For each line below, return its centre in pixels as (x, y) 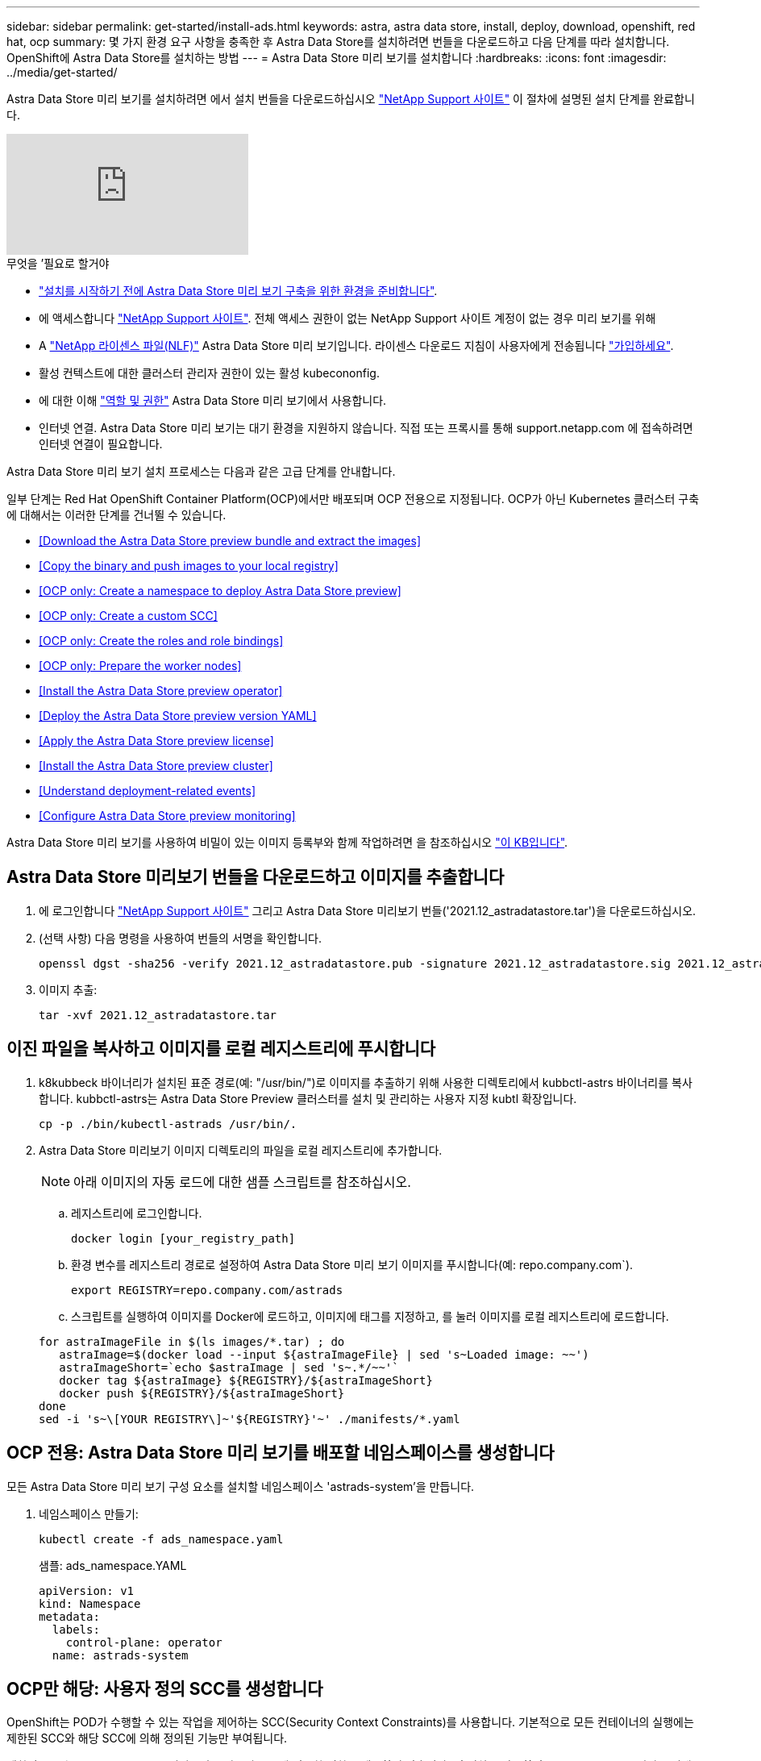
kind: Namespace (90, 1603)
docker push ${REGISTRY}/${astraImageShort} (202, 1393)
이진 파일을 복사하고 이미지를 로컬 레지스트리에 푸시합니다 (221, 1049)
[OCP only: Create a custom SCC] (128, 616)
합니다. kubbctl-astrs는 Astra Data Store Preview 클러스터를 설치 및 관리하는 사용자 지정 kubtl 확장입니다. (308, 1098)
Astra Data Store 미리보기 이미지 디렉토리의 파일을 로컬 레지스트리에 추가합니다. (241, 1150)
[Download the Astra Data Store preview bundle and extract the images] (230, 541)
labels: (76, 1629)
